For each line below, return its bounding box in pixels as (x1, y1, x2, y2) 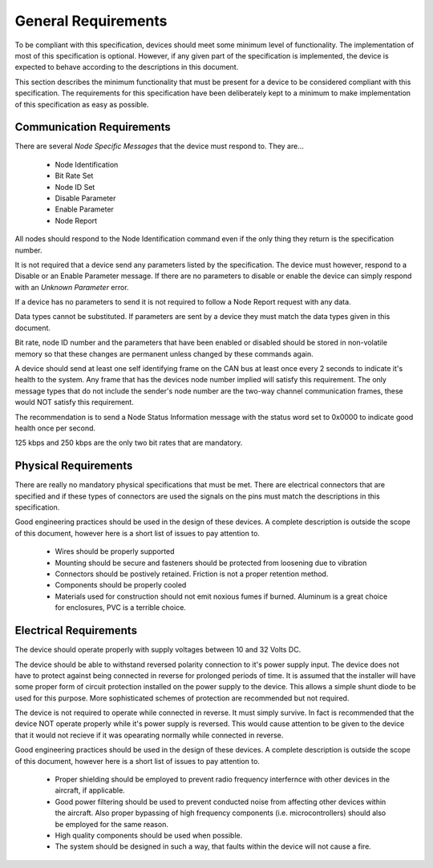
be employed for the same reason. (55, 819, 168, 829)
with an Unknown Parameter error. (14, 282, 129, 292)
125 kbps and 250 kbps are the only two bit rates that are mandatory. (14, 438, 243, 448)
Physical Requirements (14, 459, 133, 473)
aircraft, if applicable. (55, 785, 126, 795)
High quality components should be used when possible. (55, 830, 243, 840)
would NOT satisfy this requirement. (14, 398, 134, 407)
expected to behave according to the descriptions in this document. (14, 63, 239, 72)
